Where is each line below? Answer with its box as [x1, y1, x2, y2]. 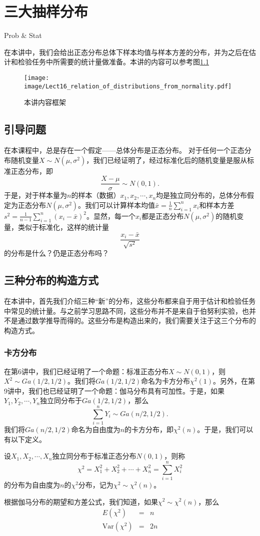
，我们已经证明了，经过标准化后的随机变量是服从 [86, 154, 247, 165]
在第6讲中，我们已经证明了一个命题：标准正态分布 [4, 366, 168, 376]
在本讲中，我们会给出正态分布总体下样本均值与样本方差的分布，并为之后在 [4, 46, 249, 57]
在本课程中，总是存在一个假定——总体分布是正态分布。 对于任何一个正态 [4, 145, 244, 155]
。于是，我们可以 [197, 424, 253, 435]
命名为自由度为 [71, 424, 120, 435]
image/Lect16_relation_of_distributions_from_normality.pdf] [24, 82, 232, 90]
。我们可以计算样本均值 [78, 199, 155, 210]
